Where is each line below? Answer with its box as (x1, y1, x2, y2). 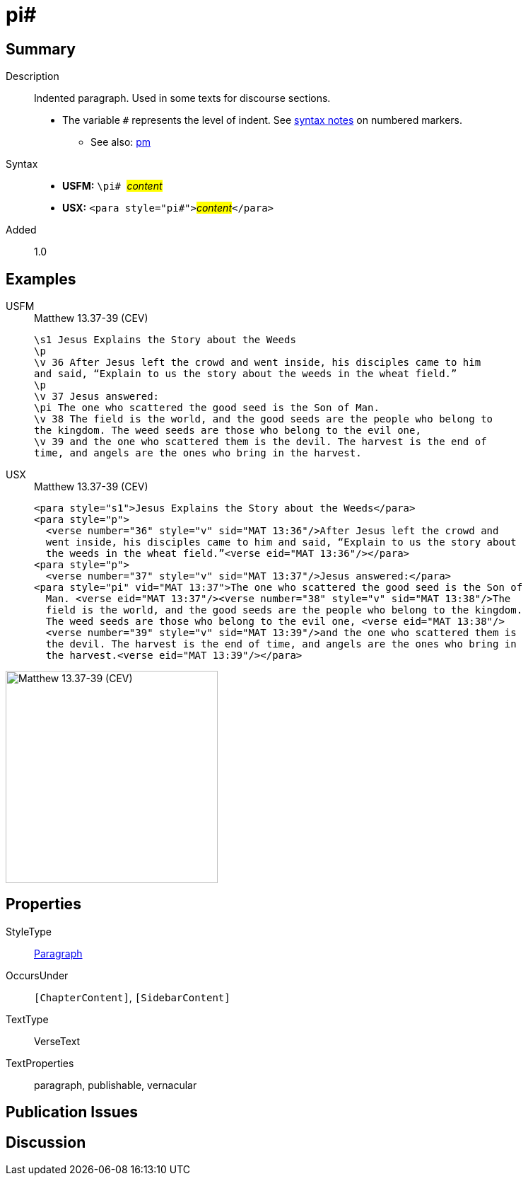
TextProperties (6, 1056, 74, 1069)
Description (6, 70, 59, 83)
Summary (6, 40, 76, 58)
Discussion (6, 1133, 86, 1151)
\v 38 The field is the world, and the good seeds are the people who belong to (34, 413, 493, 425)
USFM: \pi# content (62, 180, 163, 192)
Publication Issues (6, 1103, 139, 1122)
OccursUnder (6, 969, 69, 981)
